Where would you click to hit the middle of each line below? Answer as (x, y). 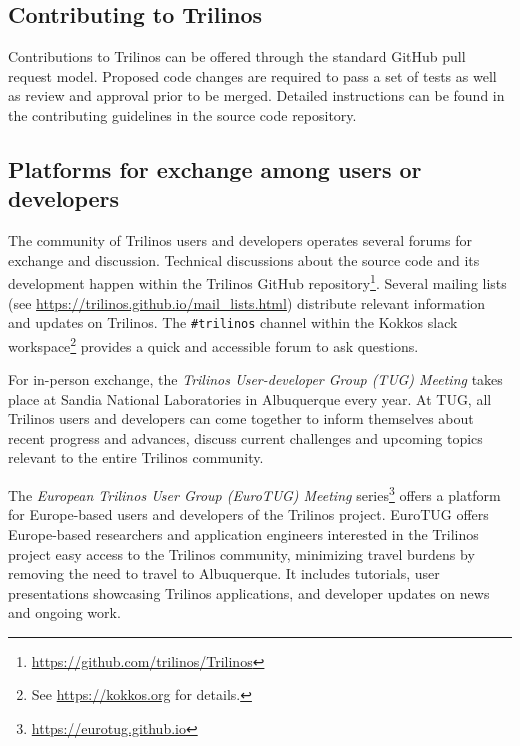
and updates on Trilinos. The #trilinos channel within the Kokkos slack (233, 322)
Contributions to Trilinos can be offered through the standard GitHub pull (237, 56)
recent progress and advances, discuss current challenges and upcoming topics (245, 437)
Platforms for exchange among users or (215, 168)
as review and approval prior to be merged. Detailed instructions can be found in (256, 95)
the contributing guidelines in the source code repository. (182, 114)
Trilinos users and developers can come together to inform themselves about (241, 418)
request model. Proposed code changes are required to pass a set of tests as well (252, 75)
